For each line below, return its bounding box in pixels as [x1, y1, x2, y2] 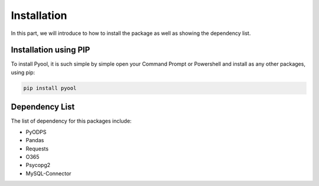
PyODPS [25, 128, 47, 136]
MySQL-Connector [25, 169, 71, 177]
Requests [25, 145, 49, 152]
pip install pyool [23, 85, 77, 91]
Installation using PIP [11, 45, 90, 55]
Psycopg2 [25, 162, 51, 169]
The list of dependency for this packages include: [11, 117, 132, 124]
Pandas [25, 137, 44, 144]
